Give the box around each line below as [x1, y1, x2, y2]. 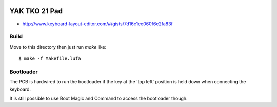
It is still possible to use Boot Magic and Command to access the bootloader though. [9, 95, 188, 101]
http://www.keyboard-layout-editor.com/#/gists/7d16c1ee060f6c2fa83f [22, 20, 173, 27]
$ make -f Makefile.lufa [18, 56, 81, 61]
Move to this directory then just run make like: [9, 44, 107, 50]
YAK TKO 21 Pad [9, 7, 63, 15]
